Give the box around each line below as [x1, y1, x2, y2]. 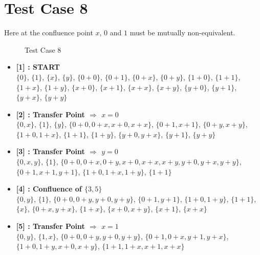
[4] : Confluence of [16, 183, 82, 194]
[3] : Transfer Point [16, 146, 85, 157]
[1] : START [16, 61, 60, 72]
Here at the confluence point [4, 27, 93, 38]
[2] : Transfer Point [16, 109, 85, 119]
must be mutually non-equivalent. [129, 27, 235, 38]
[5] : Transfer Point [16, 221, 85, 231]
